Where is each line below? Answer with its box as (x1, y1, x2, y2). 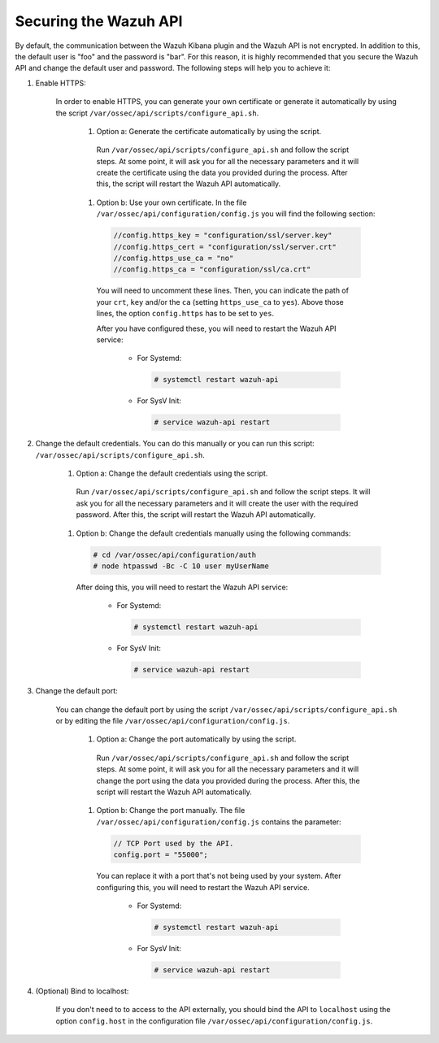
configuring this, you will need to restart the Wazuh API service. (96, 882, 310, 892)
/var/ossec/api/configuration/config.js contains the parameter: (96, 817, 341, 827)
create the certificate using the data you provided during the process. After (96, 167, 349, 178)
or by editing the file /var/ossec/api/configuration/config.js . (55, 716, 290, 726)
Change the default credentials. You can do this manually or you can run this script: (35, 439, 315, 449)
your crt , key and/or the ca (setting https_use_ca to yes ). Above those (96, 297, 345, 306)
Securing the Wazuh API (15, 12, 183, 30)
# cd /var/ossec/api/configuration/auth (93, 550, 256, 559)
